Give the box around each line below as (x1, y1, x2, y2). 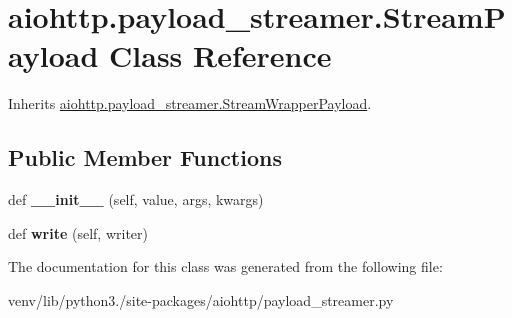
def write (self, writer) (8, 222, 148, 243)
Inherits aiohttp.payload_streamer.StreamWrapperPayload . (8, 93, 372, 114)
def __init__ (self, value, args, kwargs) (8, 189, 264, 210)
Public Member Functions (8, 142, 282, 173)
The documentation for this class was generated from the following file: (8, 256, 443, 277)
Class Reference (109, 35, 332, 76)
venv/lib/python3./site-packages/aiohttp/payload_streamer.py (8, 289, 394, 310)
